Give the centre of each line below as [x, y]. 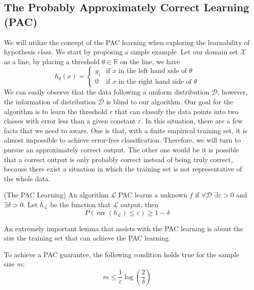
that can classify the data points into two [177, 111]
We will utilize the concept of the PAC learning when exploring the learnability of [127, 42]
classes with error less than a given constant [70, 121]
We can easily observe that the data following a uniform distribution [107, 92]
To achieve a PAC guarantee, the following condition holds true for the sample [122, 254]
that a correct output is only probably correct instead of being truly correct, [118, 159]
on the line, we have [150, 61]
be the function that [81, 204]
